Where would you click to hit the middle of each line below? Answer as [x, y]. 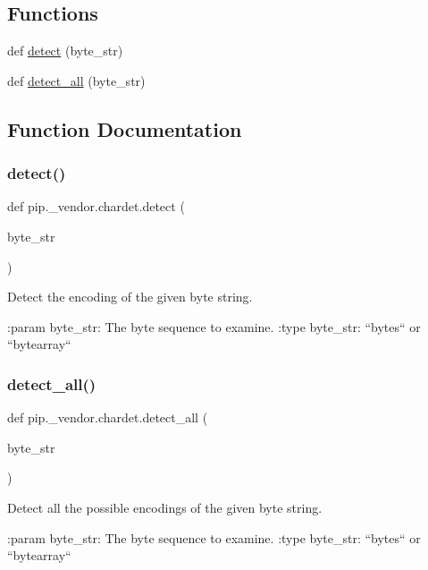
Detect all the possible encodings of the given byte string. [165, 507]
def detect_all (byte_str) [76, 80]
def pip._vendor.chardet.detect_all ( [108, 417]
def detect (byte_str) [65, 51]
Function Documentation [125, 128]
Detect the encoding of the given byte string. [130, 297]
